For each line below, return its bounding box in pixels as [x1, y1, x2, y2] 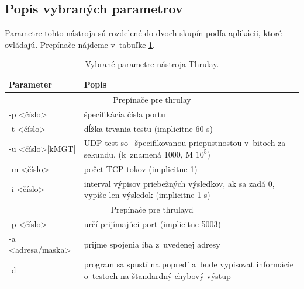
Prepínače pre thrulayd [110, 203, 194, 215]
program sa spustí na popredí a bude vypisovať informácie [84, 258, 294, 270]
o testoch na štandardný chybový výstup [84, 269, 231, 281]
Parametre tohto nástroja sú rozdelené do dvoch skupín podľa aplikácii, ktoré [5, 27, 282, 39]
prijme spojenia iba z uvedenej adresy [84, 238, 220, 250]
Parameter [9, 78, 52, 90]
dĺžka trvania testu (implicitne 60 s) [84, 122, 213, 134]
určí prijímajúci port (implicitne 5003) [84, 217, 222, 229]
